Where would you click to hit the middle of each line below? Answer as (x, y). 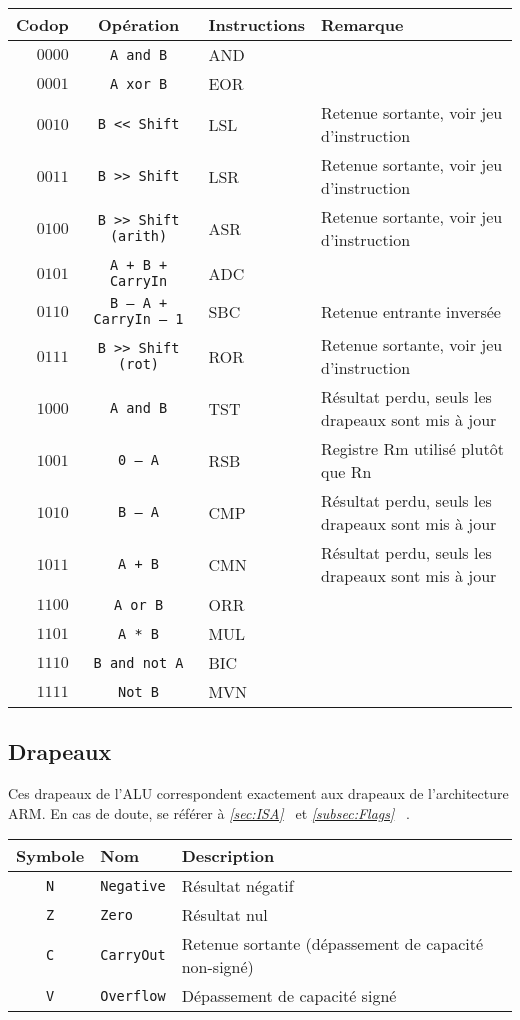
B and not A (138, 662)
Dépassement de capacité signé (289, 996)
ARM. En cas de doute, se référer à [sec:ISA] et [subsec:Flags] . (209, 812)
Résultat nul (224, 915)
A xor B (138, 83)
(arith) (138, 236)
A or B (138, 604)
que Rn (346, 471)
